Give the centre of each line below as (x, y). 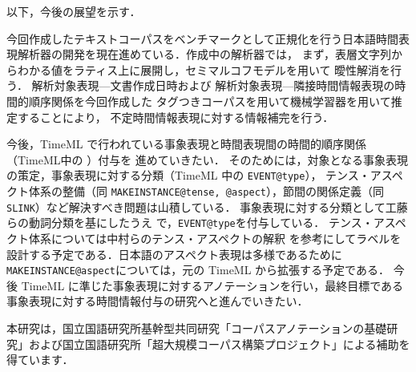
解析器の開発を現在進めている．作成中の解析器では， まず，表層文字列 (204, 54)
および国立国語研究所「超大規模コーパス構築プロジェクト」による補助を (219, 344)
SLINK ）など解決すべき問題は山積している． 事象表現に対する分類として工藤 (207, 206)
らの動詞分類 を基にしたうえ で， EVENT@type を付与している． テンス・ (190, 222)
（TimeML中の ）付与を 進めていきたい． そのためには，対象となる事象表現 (208, 159)
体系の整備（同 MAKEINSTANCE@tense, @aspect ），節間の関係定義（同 (206, 191)
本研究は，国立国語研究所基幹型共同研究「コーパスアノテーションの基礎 (197, 328)
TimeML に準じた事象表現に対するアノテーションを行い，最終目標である (212, 285)
